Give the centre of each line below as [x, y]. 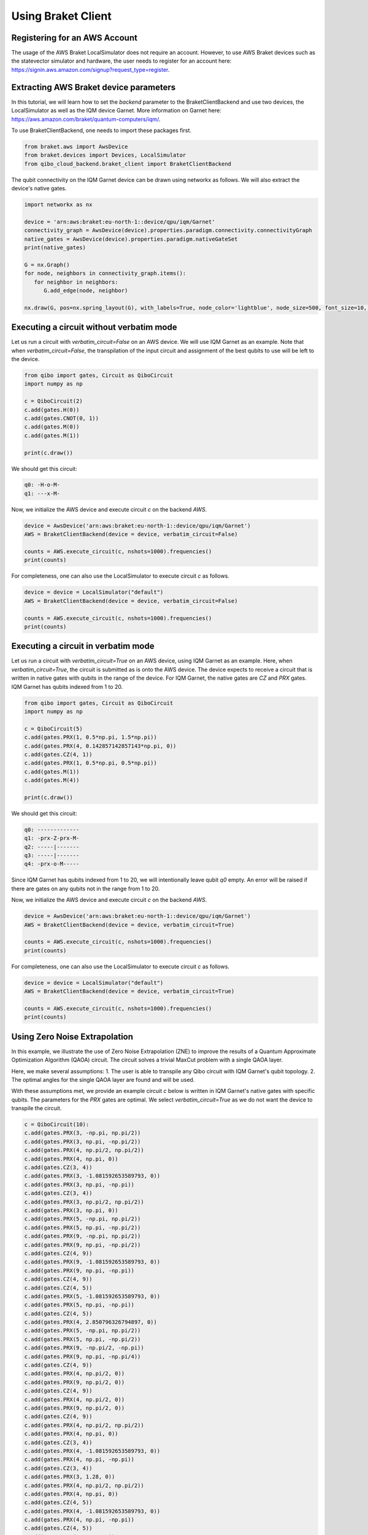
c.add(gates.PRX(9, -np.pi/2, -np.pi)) [84, 1348]
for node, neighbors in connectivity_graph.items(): [105, 274]
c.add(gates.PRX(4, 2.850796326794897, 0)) [91, 1322]
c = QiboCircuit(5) [53, 729]
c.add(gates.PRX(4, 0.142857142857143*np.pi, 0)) [100, 746]
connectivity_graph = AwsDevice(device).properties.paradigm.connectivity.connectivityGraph [168, 231]
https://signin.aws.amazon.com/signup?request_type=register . [90, 69]
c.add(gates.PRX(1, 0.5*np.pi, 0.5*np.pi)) [91, 763]
